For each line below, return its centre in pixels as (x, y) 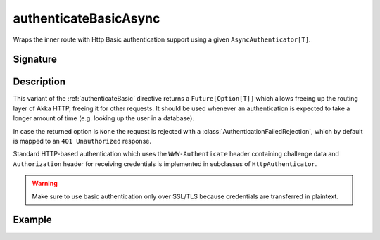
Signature (35, 59)
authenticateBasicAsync (87, 18)
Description (39, 82)
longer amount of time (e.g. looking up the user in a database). (104, 118)
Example (32, 220)
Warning (45, 184)
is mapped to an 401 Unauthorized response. (82, 141)
